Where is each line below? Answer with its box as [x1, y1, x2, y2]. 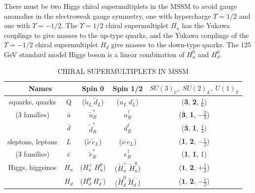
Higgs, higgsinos [8, 161, 57, 172]
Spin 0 [82, 83, 104, 94]
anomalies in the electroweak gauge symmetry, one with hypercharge [4, 10, 211, 21]
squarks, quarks [9, 96, 56, 107]
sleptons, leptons [7, 136, 58, 146]
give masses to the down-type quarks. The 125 [111, 39, 252, 50]
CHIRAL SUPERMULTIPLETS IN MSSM [57, 65, 189, 76]
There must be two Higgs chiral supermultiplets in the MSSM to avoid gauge [4, 1, 237, 11]
